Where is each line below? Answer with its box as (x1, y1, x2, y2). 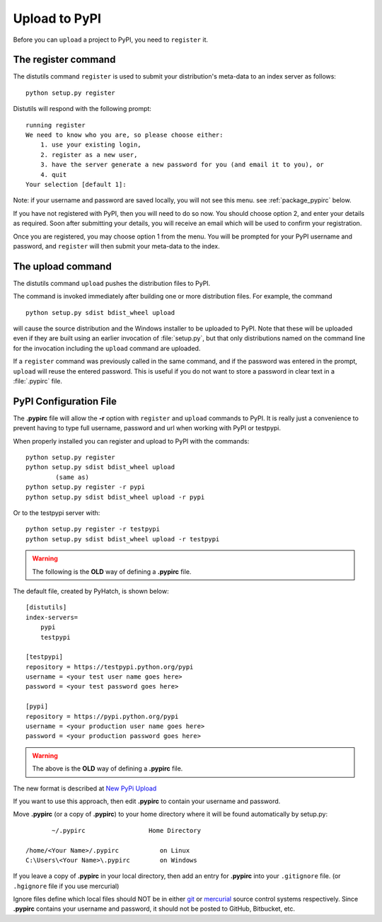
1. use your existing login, (40, 141, 141, 149)
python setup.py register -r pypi (25, 483, 145, 491)
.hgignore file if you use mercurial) (13, 882, 120, 890)
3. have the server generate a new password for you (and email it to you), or (40, 161, 325, 169)
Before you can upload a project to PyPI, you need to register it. (13, 35, 209, 44)
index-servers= (25, 613, 79, 621)
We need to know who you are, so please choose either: (25, 131, 224, 139)
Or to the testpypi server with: (13, 508, 100, 517)
